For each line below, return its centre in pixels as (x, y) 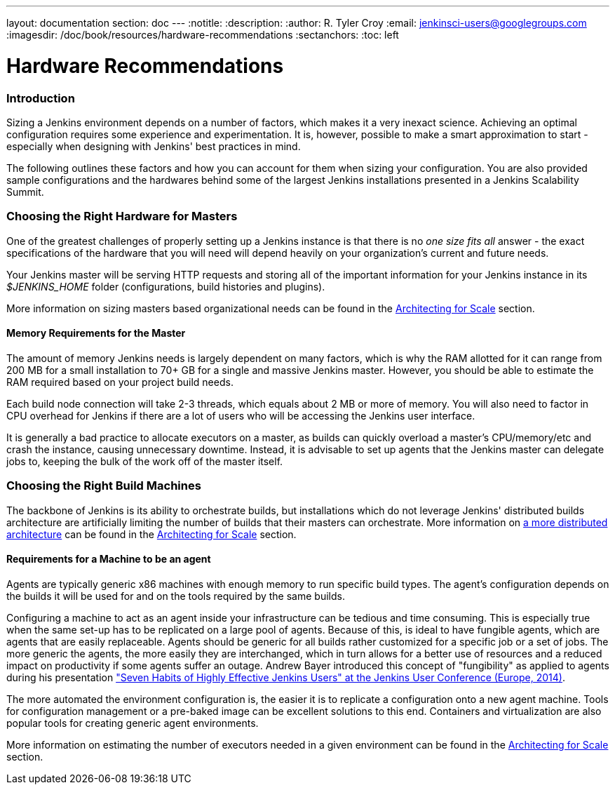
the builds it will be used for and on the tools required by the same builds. (176, 596)
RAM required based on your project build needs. (120, 382)
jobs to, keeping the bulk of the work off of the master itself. (145, 461)
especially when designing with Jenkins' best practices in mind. (154, 146)
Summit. (25, 192)
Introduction (41, 98)
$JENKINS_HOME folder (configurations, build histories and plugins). (166, 286)
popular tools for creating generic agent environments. (133, 723)
